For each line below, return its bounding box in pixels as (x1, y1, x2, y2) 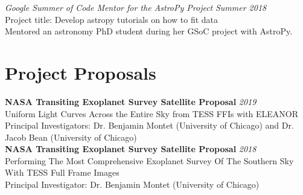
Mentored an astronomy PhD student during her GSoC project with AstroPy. (5, 25, 293, 37)
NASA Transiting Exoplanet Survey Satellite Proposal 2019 (5, 95, 257, 107)
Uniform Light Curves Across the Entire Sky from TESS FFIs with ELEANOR (5, 107, 299, 120)
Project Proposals (5, 60, 156, 85)
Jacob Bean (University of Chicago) (5, 130, 137, 143)
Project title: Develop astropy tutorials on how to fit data (5, 13, 218, 25)
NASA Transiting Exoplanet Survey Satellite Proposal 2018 (5, 142, 257, 155)
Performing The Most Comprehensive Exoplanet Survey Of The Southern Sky (5, 154, 294, 167)
